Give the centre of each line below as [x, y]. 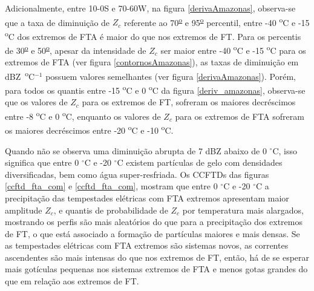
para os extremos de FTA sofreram [240, 116]
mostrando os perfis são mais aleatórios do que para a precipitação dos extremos [154, 222]
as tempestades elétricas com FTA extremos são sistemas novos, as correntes [147, 245]
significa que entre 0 [42, 162]
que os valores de [36, 102]
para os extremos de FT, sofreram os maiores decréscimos [189, 102]
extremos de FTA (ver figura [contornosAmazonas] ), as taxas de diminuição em [152, 62]
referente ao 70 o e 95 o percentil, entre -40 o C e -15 [217, 21]
